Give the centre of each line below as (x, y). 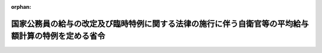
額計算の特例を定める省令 (58, 36)
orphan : (21, 7)
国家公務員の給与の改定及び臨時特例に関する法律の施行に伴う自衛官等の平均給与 (160, 24)
